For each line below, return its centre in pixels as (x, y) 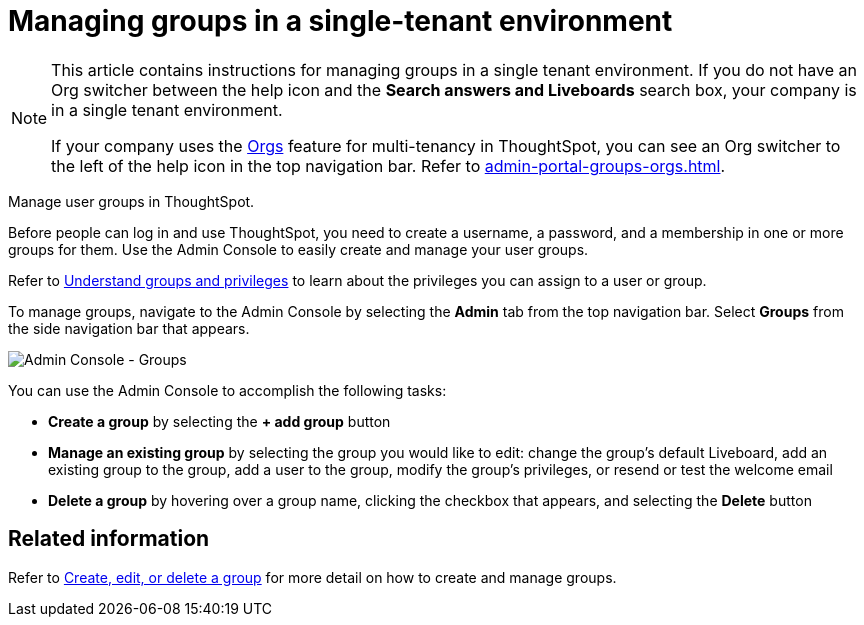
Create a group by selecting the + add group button (219, 421)
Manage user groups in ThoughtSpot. (131, 201)
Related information (109, 539)
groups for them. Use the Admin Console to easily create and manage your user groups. (298, 249)
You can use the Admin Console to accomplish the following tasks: (227, 390)
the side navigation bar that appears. (129, 328)
